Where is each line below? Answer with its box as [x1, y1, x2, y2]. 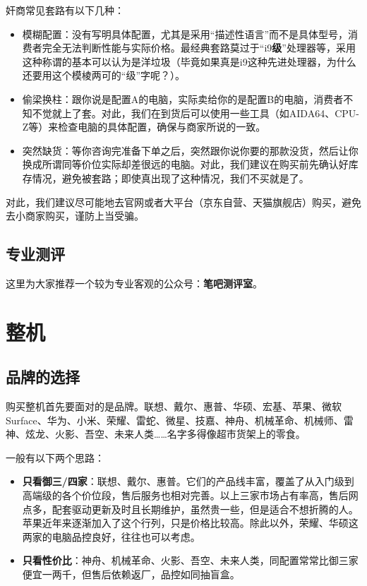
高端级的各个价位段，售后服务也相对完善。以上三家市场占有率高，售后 [22, 488, 349, 503]
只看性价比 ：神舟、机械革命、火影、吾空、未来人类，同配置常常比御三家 [22, 553, 359, 568]
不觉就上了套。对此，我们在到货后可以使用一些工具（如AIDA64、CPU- [32, 105, 359, 120]
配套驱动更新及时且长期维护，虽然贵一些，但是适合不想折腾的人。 [52, 501, 359, 516]
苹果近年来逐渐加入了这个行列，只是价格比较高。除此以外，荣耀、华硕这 [22, 515, 359, 530]
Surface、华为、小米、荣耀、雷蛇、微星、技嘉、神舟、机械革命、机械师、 [6, 412, 344, 427]
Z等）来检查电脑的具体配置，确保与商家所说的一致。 [22, 119, 266, 134]
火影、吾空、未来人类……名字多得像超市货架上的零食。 [54, 426, 306, 441]
